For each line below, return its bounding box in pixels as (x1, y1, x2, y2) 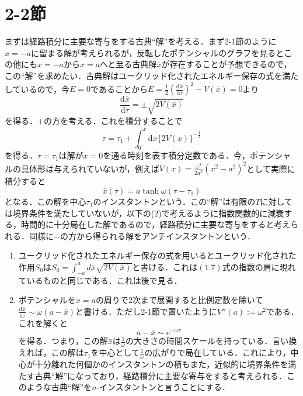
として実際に (246, 162, 295, 174)
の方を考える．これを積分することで (43, 114, 183, 126)
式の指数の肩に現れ (222, 260, 296, 273)
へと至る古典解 (100, 58, 157, 70)
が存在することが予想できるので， (161, 58, 292, 70)
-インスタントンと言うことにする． (96, 381, 230, 393)
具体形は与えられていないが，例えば (20, 162, 159, 174)
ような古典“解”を (26, 381, 92, 393)
